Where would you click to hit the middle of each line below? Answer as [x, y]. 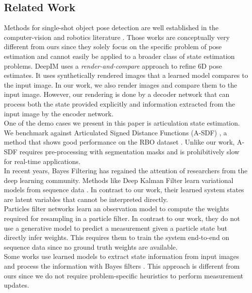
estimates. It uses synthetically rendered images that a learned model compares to [126, 75]
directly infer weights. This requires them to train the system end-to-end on [117, 237]
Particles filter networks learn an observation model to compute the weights [117, 209]
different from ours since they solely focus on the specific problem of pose [113, 46]
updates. [17, 285]
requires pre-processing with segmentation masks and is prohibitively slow [129, 151]
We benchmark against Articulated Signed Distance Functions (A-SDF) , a [116, 132]
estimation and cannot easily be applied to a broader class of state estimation [119, 56]
